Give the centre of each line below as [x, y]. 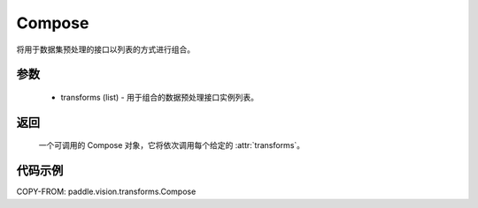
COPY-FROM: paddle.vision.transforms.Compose [106, 192]
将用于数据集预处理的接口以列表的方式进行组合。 [105, 49]
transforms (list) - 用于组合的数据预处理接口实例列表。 [159, 97]
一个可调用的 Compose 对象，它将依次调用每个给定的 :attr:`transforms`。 [172, 145]
